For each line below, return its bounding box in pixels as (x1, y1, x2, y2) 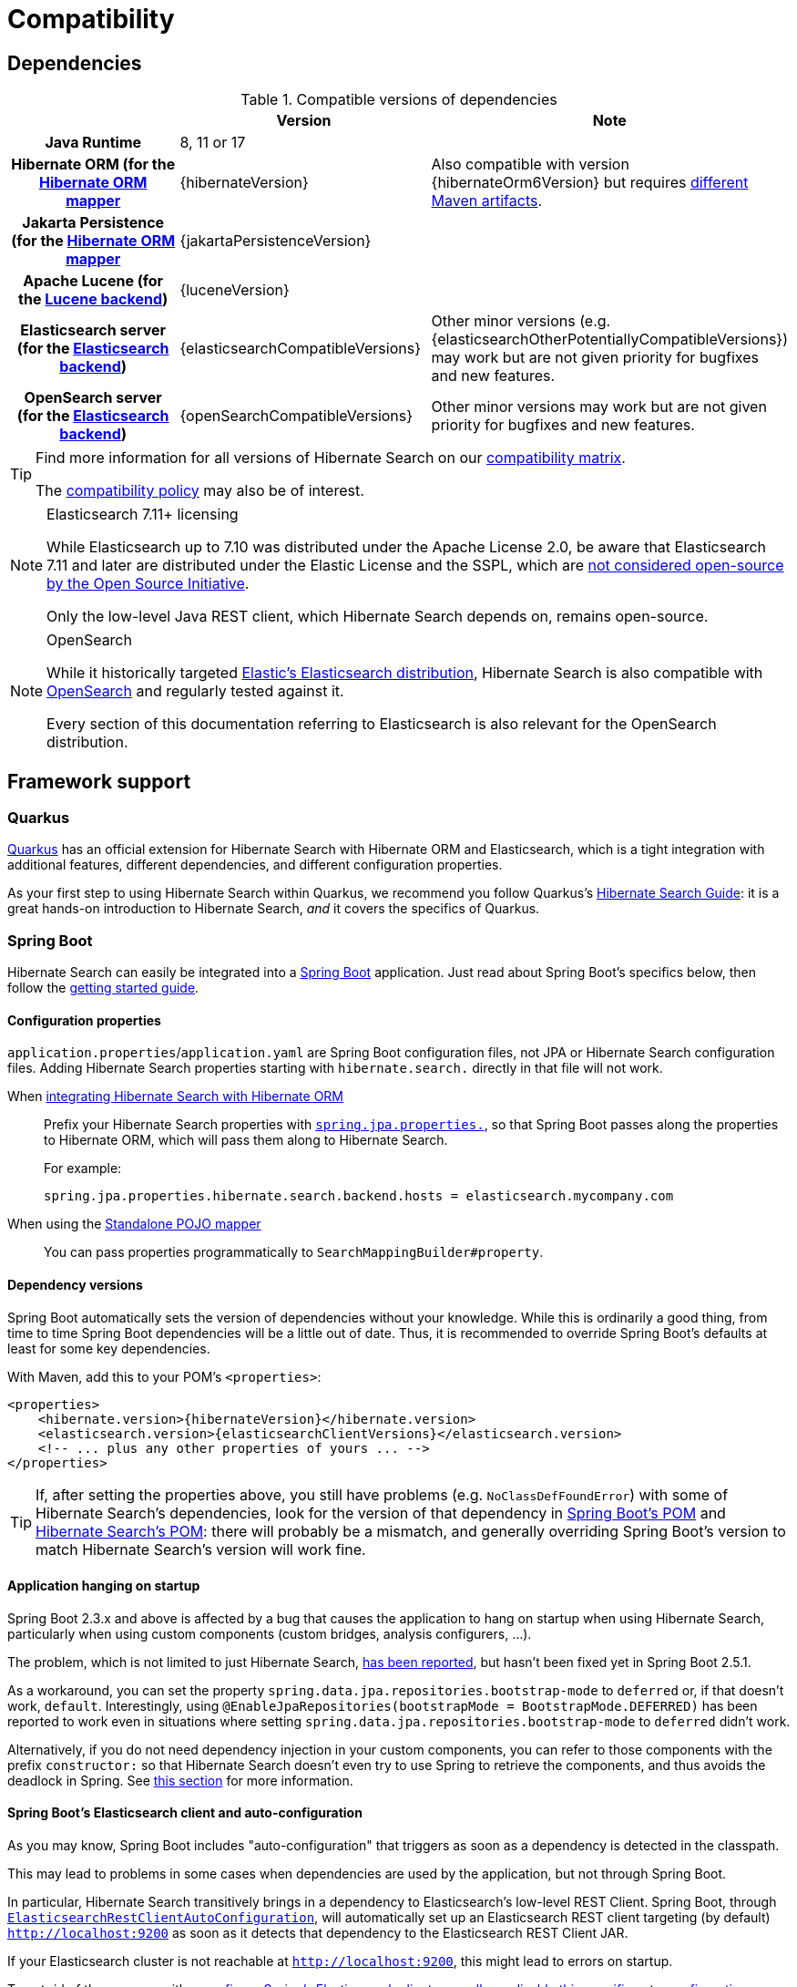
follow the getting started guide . (7, 980, 199, 996)
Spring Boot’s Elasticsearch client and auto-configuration (7, 1805, 363, 1821)
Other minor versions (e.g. (431, 312, 611, 331)
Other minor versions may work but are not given (431, 397, 767, 417)
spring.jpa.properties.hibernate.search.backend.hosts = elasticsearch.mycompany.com (44, 1189, 674, 1204)
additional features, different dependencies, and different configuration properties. (7, 857, 503, 873)
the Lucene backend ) (18, 290, 169, 309)
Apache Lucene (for (23, 272, 164, 291)
